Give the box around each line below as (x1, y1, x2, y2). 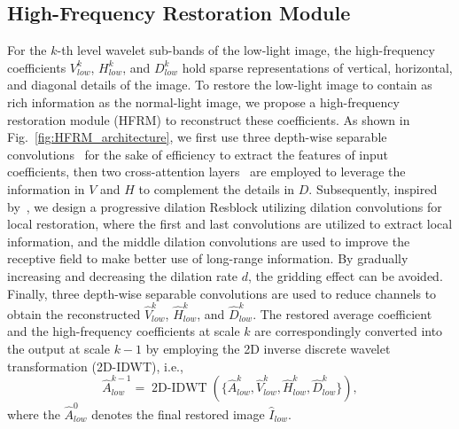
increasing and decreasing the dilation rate (7, 266, 238, 285)
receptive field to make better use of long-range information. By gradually (7, 249, 408, 268)
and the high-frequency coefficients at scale (7, 322, 240, 340)
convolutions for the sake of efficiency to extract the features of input (7, 144, 389, 163)
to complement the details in (138, 179, 295, 198)
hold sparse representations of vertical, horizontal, (182, 58, 453, 76)
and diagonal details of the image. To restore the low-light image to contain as (7, 75, 432, 94)
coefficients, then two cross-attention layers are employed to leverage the (7, 162, 406, 181)
